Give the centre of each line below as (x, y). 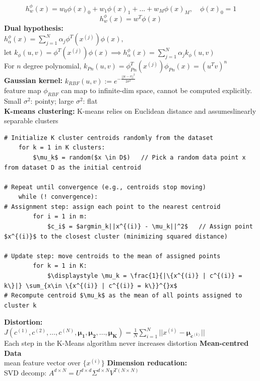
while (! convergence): (58, 197)
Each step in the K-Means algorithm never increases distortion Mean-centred (126, 343)
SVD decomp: (25, 372)
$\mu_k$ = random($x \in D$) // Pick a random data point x (139, 157)
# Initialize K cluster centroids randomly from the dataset (109, 138)
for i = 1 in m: (60, 217)
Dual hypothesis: (34, 27)
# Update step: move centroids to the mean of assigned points (112, 256)
